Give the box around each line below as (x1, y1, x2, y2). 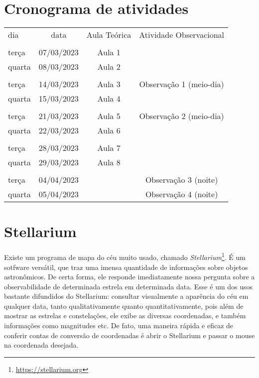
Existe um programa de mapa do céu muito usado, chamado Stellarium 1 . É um (4, 251, 246, 262)
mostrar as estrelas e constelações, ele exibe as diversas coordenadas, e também (4, 310, 246, 321)
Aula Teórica (86, 29, 131, 41)
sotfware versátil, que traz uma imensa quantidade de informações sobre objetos (4, 261, 248, 272)
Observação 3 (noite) (145, 174, 218, 186)
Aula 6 (97, 125, 121, 136)
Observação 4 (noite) (145, 188, 218, 200)
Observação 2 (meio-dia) (139, 110, 224, 122)
